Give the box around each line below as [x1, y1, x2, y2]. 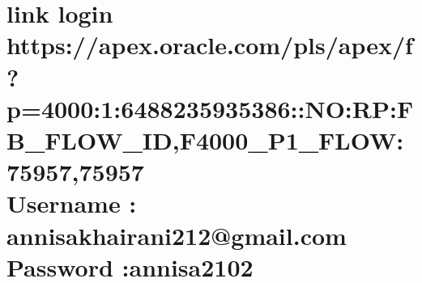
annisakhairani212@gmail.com [6, 218, 347, 251]
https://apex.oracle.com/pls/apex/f [6, 28, 413, 61]
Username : [6, 187, 137, 220]
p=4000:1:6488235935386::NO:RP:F [6, 91, 414, 125]
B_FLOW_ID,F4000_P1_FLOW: [6, 123, 404, 156]
